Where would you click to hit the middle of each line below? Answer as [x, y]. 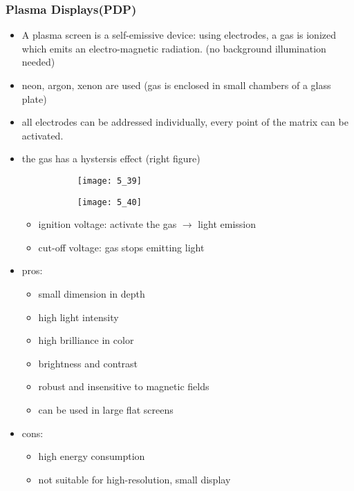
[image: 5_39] [109, 181]
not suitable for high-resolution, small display [134, 479]
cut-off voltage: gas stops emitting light [121, 247]
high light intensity [78, 317]
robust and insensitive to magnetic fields [124, 386]
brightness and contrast [88, 363]
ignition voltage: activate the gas [108, 224]
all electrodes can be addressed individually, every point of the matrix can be [185, 122]
